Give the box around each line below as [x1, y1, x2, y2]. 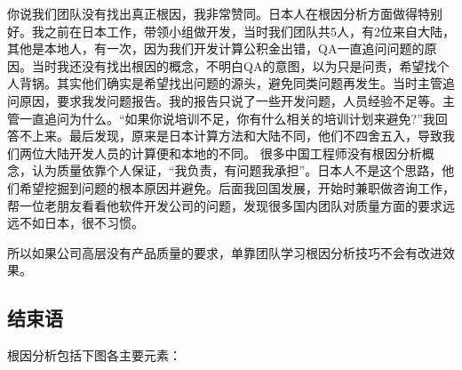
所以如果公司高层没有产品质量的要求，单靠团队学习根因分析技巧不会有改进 [7, 243, 442, 261]
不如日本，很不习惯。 [19, 213, 144, 232]
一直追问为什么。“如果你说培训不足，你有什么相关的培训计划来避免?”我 [19, 109, 435, 127]
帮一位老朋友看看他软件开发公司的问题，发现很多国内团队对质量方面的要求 [7, 196, 442, 214]
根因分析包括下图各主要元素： [7, 346, 181, 365]
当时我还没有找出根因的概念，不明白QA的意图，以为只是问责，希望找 [31, 56, 437, 75]
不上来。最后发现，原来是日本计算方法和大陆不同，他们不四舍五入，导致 [19, 126, 442, 145]
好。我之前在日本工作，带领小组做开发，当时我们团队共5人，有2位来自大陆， [7, 21, 455, 40]
